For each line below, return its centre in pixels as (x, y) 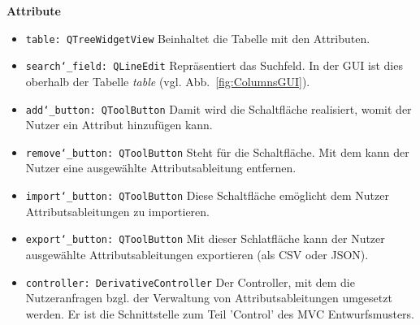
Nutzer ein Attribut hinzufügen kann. (119, 125)
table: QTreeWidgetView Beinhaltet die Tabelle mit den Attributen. (198, 38)
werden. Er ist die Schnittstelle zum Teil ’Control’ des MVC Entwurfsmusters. (220, 313)
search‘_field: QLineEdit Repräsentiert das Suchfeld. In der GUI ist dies (214, 65)
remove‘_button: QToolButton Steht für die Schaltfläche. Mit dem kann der (217, 152)
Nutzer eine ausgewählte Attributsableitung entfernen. (161, 168)
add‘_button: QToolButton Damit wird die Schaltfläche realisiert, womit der (219, 108)
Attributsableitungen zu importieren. (117, 211)
